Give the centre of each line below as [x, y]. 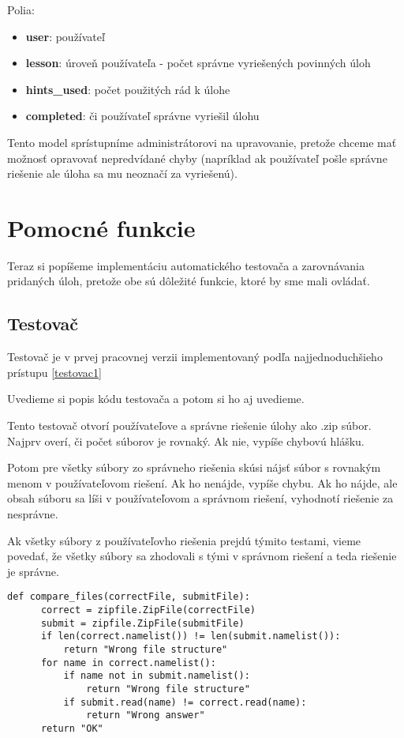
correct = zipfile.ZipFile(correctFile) [148, 610]
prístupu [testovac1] [54, 372]
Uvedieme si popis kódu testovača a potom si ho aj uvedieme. [156, 399]
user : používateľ [65, 36]
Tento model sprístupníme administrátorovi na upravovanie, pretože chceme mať [202, 142]
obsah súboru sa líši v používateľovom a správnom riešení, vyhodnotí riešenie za [200, 498]
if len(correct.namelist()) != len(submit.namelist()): [191, 636]
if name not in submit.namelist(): [157, 676]
